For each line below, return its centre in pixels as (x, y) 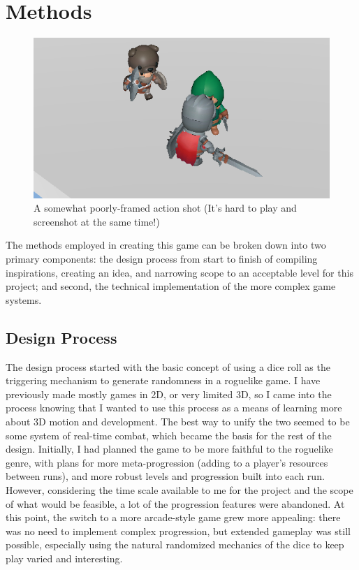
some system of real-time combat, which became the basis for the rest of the (169, 435)
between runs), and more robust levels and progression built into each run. (165, 476)
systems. (24, 299)
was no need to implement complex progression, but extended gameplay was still (178, 531)
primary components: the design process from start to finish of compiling (162, 259)
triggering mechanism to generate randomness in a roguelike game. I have (163, 380)
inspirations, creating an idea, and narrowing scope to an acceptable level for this (179, 272)
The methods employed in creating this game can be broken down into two (166, 245)
